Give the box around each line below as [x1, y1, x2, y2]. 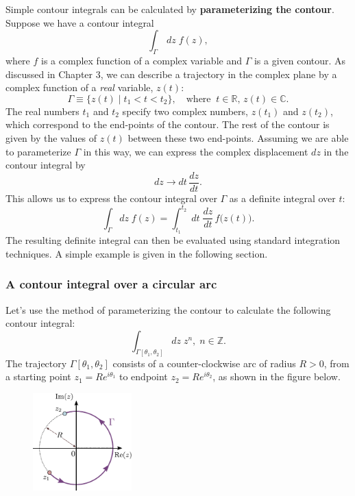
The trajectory [5, 356, 67, 370]
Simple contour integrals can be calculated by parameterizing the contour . [5, 2, 334, 16]
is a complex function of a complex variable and [41, 53, 242, 67]
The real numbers [5, 103, 79, 118]
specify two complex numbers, [122, 103, 248, 118]
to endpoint [119, 369, 168, 384]
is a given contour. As [254, 53, 346, 67]
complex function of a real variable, [5, 80, 154, 95]
